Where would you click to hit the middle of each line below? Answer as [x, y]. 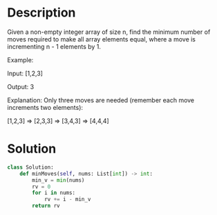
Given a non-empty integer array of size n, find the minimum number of [109, 32]
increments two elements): [45, 107]
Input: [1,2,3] [25, 73]
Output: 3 [21, 86]
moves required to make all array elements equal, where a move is [101, 39]
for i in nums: [54, 193]
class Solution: [30, 167]
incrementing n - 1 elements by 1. [54, 46]
